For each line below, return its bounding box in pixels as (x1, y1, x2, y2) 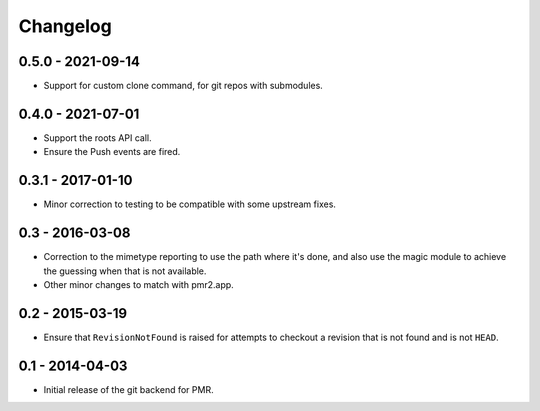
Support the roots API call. (43, 131, 152, 144)
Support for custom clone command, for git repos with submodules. (43, 80, 324, 92)
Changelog (18, 15, 112, 37)
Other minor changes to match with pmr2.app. (43, 278, 234, 290)
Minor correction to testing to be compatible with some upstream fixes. (43, 198, 337, 210)
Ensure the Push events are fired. (43, 146, 181, 158)
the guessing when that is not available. (43, 265, 207, 277)
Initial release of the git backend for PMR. (43, 383, 214, 395)
